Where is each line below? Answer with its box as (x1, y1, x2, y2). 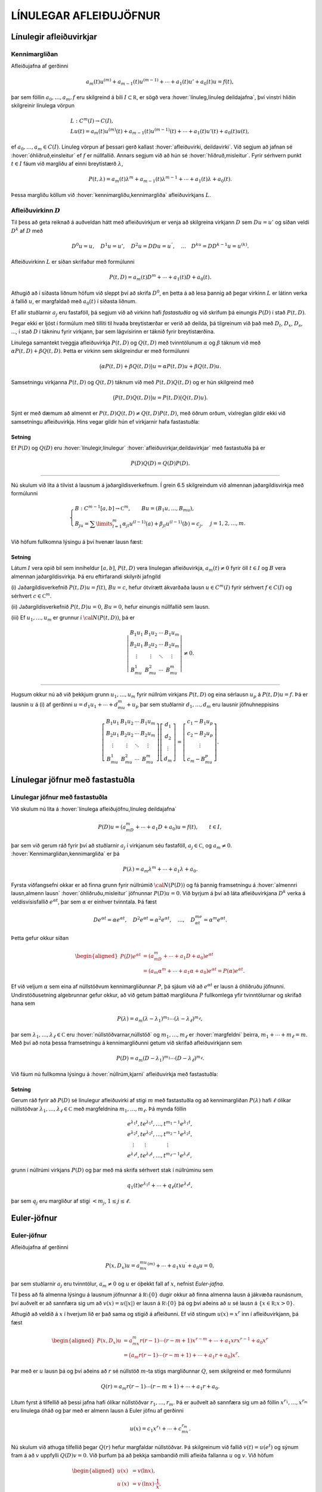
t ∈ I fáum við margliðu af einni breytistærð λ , (11, 160, 123, 167)
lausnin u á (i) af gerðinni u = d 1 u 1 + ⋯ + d (11, 701, 119, 710)
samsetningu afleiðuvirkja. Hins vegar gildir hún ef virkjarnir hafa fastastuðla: (11, 418, 200, 425)
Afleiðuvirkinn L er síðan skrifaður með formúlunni (11, 258, 135, 266)
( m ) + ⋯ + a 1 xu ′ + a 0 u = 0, (147, 1261, 215, 1271)
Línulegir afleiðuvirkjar (11, 32, 98, 42)
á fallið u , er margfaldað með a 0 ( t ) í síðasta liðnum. (11, 298, 137, 307)
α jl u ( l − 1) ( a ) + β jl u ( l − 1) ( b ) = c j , (122, 519, 203, 528)
